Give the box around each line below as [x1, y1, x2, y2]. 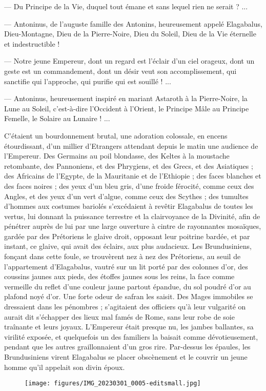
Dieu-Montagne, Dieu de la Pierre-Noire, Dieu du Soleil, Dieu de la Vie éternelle [4, 28, 256, 39]
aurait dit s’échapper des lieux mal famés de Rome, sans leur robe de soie [4, 311, 235, 322]
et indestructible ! [4, 38, 60, 49]
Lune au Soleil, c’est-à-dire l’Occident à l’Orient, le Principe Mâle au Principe [4, 103, 249, 113]
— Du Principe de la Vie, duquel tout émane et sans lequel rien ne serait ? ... [4, 1, 248, 11]
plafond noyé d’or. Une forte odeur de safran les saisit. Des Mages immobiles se [4, 291, 253, 302]
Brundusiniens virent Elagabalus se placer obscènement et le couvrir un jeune [4, 351, 248, 362]
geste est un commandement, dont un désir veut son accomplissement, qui [4, 65, 237, 76]
